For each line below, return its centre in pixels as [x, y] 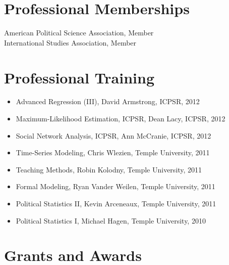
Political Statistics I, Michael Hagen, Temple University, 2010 [111, 220]
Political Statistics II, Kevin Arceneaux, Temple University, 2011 [116, 203]
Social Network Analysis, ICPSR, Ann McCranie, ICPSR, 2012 [113, 135]
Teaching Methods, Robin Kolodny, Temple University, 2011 [109, 169]
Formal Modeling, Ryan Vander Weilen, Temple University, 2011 [116, 186]
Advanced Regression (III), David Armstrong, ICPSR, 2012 [108, 101]
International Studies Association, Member [70, 42]
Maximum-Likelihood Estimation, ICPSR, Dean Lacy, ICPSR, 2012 [121, 119]
